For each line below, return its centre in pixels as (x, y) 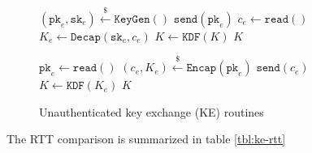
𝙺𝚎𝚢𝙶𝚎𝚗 (132, 19)
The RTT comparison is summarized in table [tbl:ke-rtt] (146, 139)
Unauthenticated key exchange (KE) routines (152, 111)
